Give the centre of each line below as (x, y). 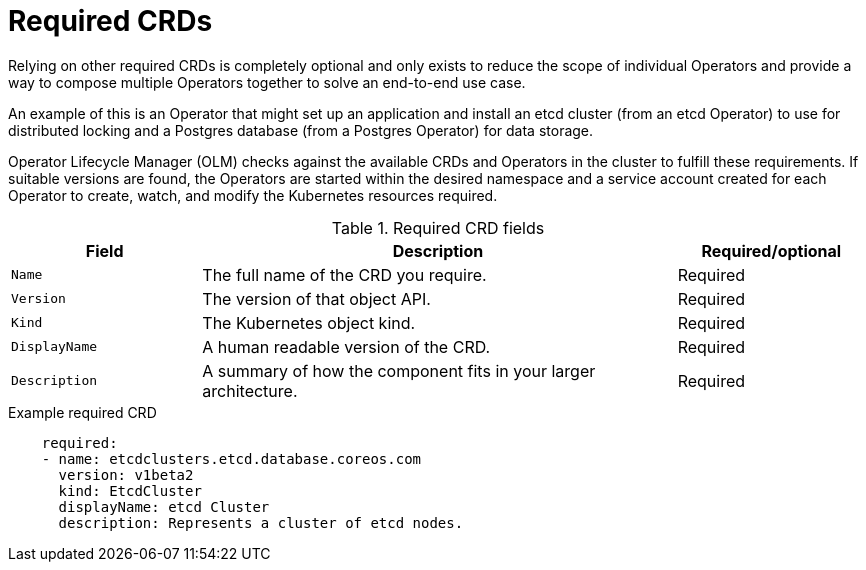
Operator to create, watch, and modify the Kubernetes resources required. (253, 195)
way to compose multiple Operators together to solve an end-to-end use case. (267, 82)
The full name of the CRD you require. (344, 274)
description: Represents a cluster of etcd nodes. (261, 522)
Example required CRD (82, 412)
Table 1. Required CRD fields (438, 227)
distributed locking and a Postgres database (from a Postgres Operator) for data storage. (301, 130)
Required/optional (771, 250)
